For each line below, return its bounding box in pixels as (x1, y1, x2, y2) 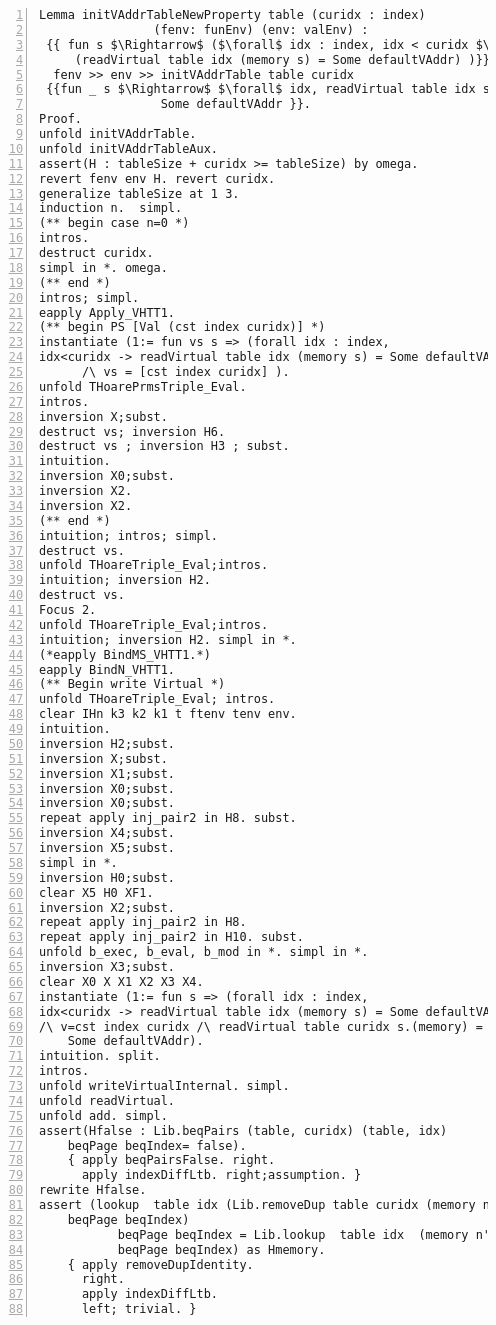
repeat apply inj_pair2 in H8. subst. (39, 811, 297, 826)
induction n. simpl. (39, 201, 183, 216)
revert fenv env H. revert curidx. (39, 171, 276, 186)
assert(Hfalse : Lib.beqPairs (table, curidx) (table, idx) (39, 1123, 448, 1138)
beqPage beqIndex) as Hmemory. (117, 1242, 326, 1257)
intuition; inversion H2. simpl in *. (39, 632, 297, 647)
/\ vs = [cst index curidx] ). (81, 365, 290, 379)
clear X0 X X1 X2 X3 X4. (39, 974, 204, 989)
